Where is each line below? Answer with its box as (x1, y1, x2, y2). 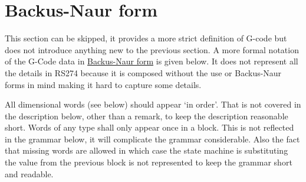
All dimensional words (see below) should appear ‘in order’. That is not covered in (5, 98, 301, 110)
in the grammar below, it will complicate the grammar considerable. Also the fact (5, 132, 300, 145)
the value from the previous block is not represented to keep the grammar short (5, 156, 292, 168)
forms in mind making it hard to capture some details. (5, 78, 202, 90)
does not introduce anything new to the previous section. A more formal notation (5, 43, 299, 56)
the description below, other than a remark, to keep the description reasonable (5, 109, 288, 122)
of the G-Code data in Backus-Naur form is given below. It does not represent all (5, 55, 298, 67)
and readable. (5, 167, 54, 180)
